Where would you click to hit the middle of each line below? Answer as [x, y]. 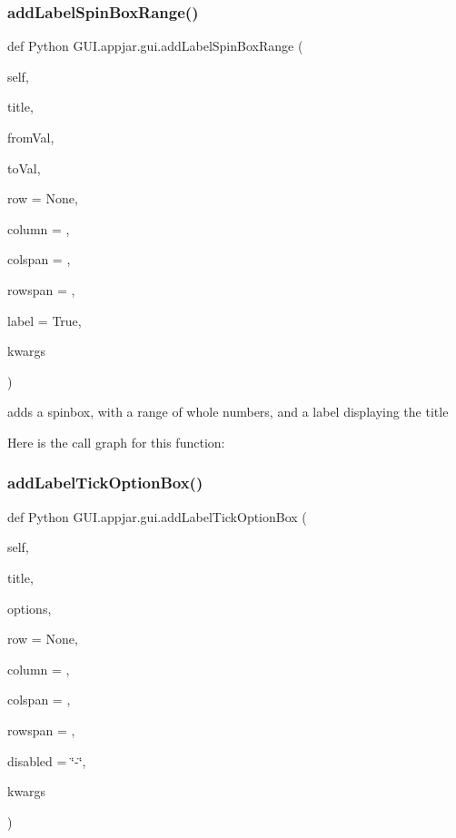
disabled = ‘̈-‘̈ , [47, 760]
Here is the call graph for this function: [116, 442]
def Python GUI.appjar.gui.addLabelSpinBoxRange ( [155, 46]
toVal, [24, 168]
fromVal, [31, 137]
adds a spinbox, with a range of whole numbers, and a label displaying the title [228, 412]
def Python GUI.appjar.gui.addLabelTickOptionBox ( [157, 516]
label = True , [45, 320]
